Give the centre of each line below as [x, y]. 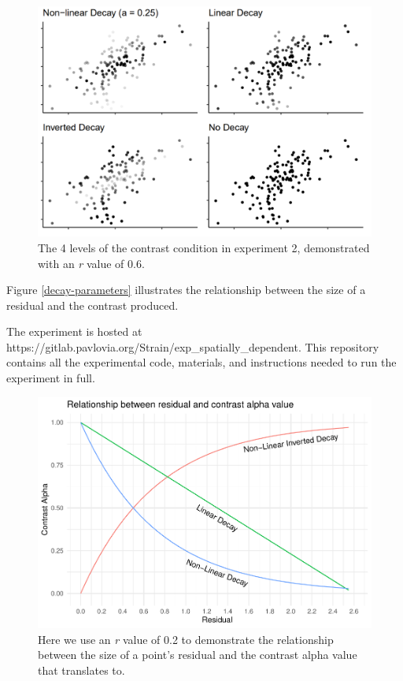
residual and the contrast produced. [92, 305]
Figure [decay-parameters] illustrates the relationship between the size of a [186, 290]
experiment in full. [51, 378]
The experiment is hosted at [74, 331]
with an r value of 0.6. [91, 263]
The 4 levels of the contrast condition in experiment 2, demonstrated [204, 247]
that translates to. [81, 670]
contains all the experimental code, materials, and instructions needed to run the [201, 362]
